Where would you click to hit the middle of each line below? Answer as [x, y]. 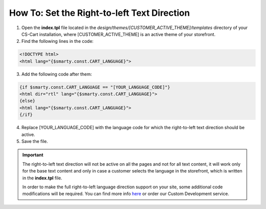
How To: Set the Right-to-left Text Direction [100, 13]
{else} [27, 101]
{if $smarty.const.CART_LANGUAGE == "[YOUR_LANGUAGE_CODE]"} [95, 87]
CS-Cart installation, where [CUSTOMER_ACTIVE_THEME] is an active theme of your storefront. [118, 34]
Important [33, 155]
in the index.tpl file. [42, 178]
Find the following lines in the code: [57, 41]
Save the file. [35, 141]
